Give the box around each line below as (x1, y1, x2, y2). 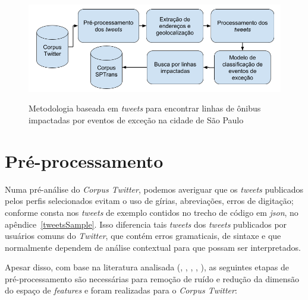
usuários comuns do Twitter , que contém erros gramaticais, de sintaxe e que (5, 229, 281, 242)
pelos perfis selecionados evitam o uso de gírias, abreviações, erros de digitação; (5, 194, 294, 207)
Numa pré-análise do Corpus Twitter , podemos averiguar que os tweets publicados (5, 183, 304, 195)
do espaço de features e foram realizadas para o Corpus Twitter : (5, 284, 237, 296)
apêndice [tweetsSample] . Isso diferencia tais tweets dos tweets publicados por (5, 218, 287, 230)
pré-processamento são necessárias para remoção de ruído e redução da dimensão (5, 272, 300, 285)
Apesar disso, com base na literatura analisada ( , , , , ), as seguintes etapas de (5, 261, 289, 273)
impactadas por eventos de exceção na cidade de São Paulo (29, 114, 244, 126)
